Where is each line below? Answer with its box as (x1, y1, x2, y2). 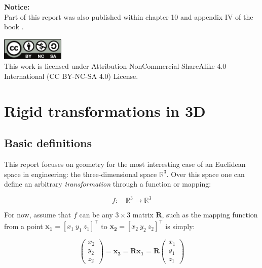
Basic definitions (4, 135, 92, 151)
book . (4, 21, 24, 32)
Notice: (4, 2, 30, 12)
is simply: (165, 220, 195, 231)
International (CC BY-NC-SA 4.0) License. (4, 70, 138, 81)
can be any (79, 209, 113, 220)
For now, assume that (4, 209, 71, 220)
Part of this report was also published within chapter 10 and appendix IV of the (4, 11, 253, 22)
